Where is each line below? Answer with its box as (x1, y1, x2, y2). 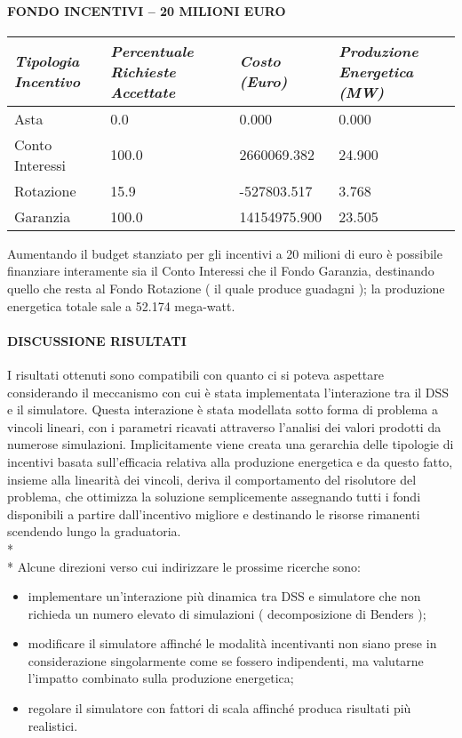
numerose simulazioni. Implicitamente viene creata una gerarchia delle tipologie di (7, 435, 454, 453)
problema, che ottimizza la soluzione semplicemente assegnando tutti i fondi (7, 487, 421, 506)
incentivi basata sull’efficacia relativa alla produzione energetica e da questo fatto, (7, 452, 453, 470)
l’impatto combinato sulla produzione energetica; (28, 669, 294, 687)
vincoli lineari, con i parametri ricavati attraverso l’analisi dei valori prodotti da (7, 417, 442, 436)
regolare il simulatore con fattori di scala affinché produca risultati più (28, 699, 411, 718)
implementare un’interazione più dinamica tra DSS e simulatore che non (28, 587, 421, 606)
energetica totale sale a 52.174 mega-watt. (7, 296, 235, 315)
